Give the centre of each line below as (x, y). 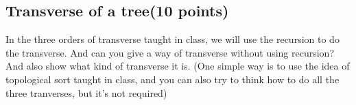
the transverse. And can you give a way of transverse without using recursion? (170, 52)
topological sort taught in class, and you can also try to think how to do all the (173, 79)
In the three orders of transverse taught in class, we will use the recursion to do (173, 39)
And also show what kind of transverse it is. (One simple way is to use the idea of (178, 66)
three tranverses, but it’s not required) (86, 92)
